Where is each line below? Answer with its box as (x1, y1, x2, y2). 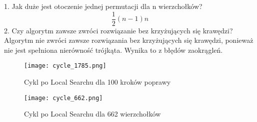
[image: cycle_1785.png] (24, 62, 106, 70)
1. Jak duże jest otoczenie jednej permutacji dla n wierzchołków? (4, 1, 202, 11)
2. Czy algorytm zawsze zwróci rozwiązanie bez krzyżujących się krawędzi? (4, 25, 233, 35)
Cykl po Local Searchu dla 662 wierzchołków (24, 109, 161, 119)
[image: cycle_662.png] (24, 94, 103, 102)
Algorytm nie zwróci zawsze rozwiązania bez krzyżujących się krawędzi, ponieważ (4, 35, 253, 45)
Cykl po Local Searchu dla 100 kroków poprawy (24, 77, 171, 87)
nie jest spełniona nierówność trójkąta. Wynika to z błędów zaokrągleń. (4, 44, 223, 55)
